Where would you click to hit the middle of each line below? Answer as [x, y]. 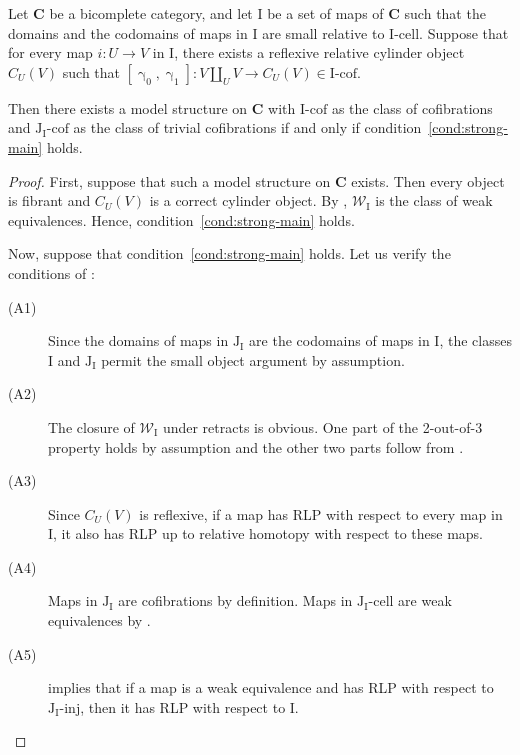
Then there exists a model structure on [128, 107]
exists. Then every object [428, 180]
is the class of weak [434, 200]
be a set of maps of [325, 13]
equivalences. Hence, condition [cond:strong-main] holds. [181, 219]
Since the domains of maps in [138, 340]
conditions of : [51, 272]
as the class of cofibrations [412, 107]
